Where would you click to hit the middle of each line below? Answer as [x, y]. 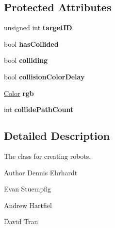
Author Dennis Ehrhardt [41, 172]
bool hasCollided [31, 44]
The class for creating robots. [48, 156]
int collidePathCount [39, 109]
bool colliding [26, 60]
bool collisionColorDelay [44, 76]
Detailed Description [57, 136]
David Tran [21, 221]
